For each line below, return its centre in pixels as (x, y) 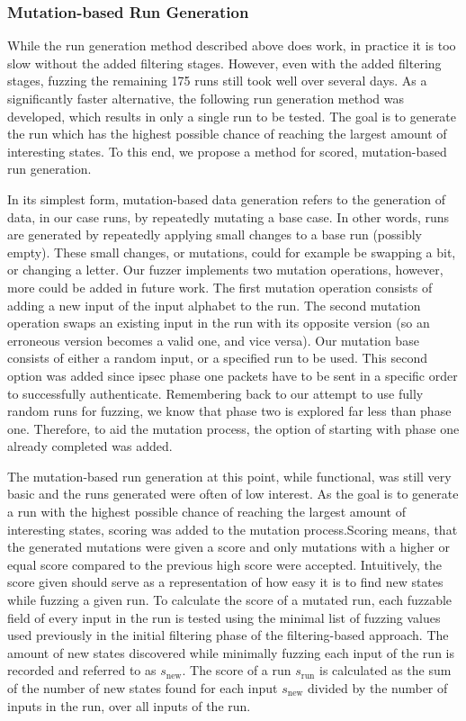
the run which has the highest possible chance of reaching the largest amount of (227, 134)
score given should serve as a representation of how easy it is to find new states (225, 582)
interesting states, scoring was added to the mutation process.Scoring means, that (233, 529)
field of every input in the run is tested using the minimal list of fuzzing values (224, 617)
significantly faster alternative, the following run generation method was (206, 98)
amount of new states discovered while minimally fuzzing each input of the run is (231, 652)
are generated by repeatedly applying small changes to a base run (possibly (215, 234)
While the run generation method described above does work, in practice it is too (232, 45)
